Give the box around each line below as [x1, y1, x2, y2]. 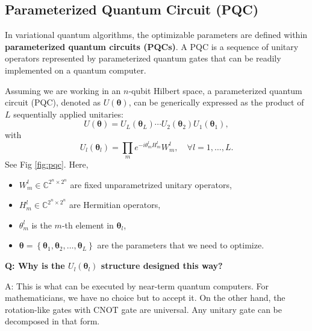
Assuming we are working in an [5, 84, 121, 96]
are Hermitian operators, [69, 198, 161, 211]
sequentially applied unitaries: [13, 107, 123, 120]
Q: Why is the [5, 259, 65, 272]
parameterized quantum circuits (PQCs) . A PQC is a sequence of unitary [5, 40, 299, 52]
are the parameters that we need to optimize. [97, 239, 264, 251]
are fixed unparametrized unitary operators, [70, 178, 232, 191]
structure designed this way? [101, 259, 223, 272]
